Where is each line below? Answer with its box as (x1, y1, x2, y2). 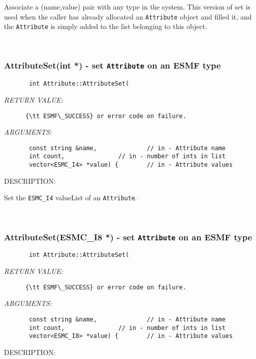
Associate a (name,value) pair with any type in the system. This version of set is (4, 2, 251, 12)
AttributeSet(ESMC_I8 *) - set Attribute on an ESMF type (4, 230, 253, 243)
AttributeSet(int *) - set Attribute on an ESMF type (4, 59, 221, 72)
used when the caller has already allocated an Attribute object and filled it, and (4, 11, 252, 22)
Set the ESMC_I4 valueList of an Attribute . (4, 192, 137, 203)
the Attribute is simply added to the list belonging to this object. (4, 21, 207, 32)
